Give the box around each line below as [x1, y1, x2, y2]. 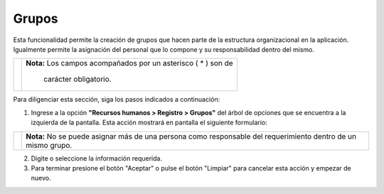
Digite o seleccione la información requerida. [31, 153, 163, 163]
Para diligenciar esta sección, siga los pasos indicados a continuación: [13, 95, 220, 104]
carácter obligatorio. [43, 75, 112, 85]
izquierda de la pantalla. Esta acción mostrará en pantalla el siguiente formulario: [31, 118, 267, 127]
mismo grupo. [26, 140, 73, 150]
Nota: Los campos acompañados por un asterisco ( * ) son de [26, 58, 234, 68]
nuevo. [31, 174, 51, 183]
